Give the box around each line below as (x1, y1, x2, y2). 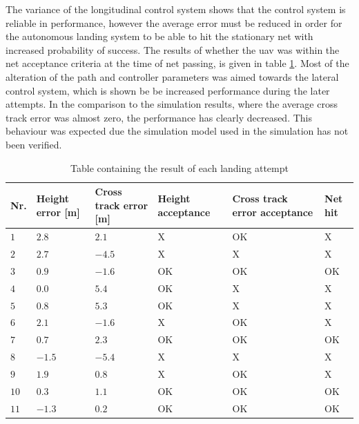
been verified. (6, 137, 62, 151)
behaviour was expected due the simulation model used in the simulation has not (6, 124, 349, 138)
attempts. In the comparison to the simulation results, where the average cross (6, 97, 338, 111)
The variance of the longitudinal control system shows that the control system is (6, 2, 346, 16)
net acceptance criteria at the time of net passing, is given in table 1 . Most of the (6, 56, 349, 70)
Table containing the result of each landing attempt (70, 160, 289, 175)
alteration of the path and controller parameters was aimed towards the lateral (6, 69, 339, 84)
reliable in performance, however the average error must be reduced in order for (6, 15, 342, 30)
